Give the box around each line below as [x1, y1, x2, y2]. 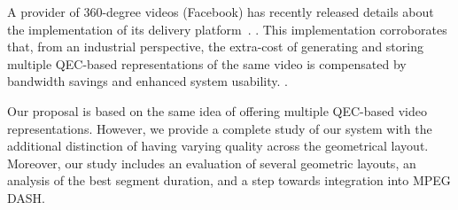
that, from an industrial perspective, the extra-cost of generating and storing [7, 37, 423, 56]
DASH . [7, 188, 45, 206]
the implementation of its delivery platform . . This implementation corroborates [7, 19, 447, 38]
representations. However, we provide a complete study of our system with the [7, 119, 432, 137]
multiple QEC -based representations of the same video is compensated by [7, 54, 407, 73]
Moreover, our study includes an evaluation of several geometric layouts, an [7, 153, 416, 172]
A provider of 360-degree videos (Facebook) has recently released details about [7, 3, 434, 20]
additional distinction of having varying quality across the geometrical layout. [7, 136, 429, 155]
